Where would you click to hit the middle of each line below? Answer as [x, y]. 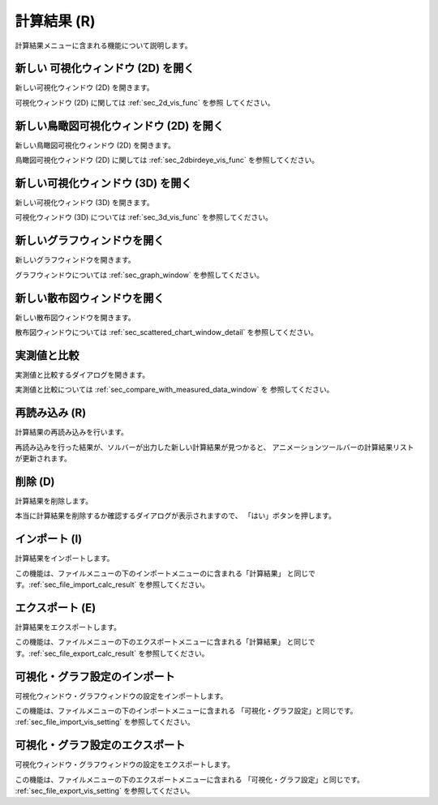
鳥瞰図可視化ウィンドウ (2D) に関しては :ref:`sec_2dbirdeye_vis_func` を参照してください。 [167, 160]
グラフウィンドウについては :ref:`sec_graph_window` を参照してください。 [139, 275]
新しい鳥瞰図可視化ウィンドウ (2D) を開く [120, 126]
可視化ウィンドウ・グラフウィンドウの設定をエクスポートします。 [125, 764]
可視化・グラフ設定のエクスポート [100, 745]
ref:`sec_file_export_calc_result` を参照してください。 [120, 653]
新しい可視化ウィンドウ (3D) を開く [103, 183]
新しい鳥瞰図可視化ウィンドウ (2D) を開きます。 [95, 145]
